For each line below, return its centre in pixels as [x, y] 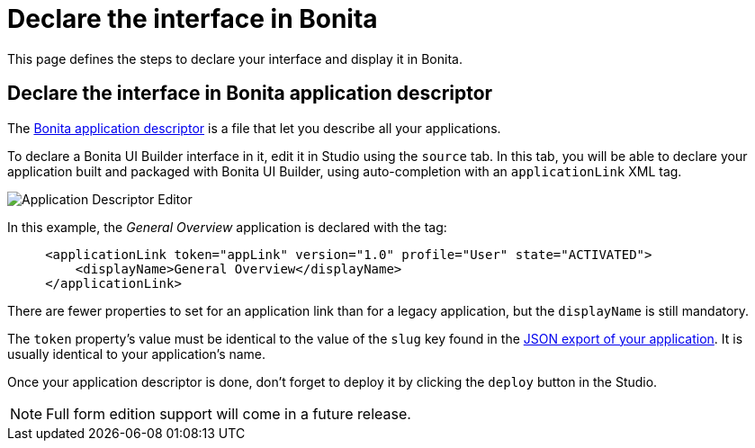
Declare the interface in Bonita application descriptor [250, 94]
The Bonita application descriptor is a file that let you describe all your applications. [254, 128]
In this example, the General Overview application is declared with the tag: [227, 227]
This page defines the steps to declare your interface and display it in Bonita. [235, 58]
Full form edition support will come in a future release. [229, 413]
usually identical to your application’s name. [137, 354]
